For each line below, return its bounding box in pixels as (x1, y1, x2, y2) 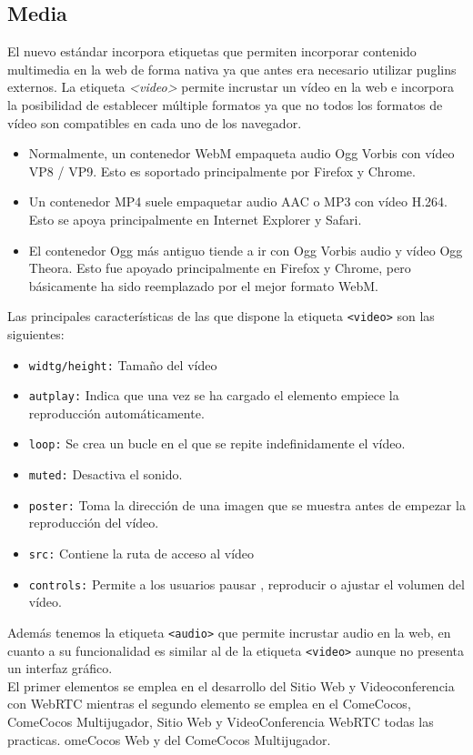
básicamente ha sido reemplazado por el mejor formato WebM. (28, 276, 378, 295)
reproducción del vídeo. (28, 513, 159, 532)
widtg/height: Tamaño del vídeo (28, 355, 217, 374)
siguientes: (7, 324, 65, 343)
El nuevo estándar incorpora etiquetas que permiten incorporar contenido (7, 42, 417, 61)
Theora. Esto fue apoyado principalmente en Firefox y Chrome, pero (28, 258, 411, 277)
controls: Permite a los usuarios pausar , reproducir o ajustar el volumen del (28, 574, 465, 593)
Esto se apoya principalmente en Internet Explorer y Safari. (28, 209, 362, 228)
